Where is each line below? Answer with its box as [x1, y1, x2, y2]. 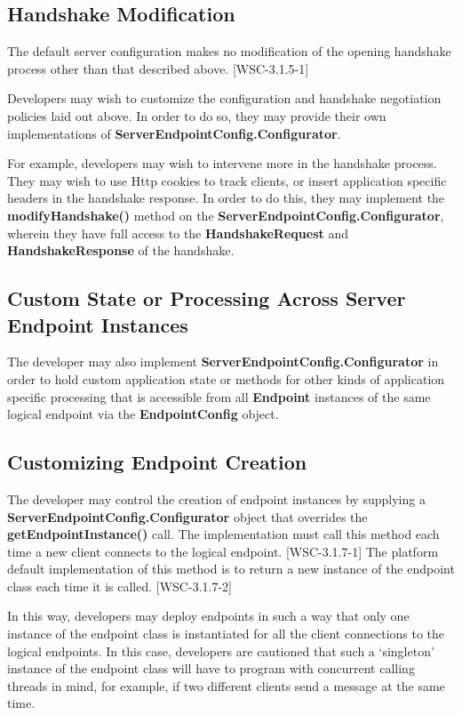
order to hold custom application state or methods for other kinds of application [7, 369, 445, 388]
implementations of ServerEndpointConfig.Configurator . [7, 124, 341, 142]
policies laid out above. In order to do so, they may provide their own [7, 106, 386, 125]
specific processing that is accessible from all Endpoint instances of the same [7, 387, 431, 406]
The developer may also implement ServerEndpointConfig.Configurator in [7, 352, 439, 371]
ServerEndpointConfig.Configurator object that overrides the [7, 507, 368, 526]
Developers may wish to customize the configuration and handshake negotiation [7, 89, 442, 108]
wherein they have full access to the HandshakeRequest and [7, 223, 349, 242]
